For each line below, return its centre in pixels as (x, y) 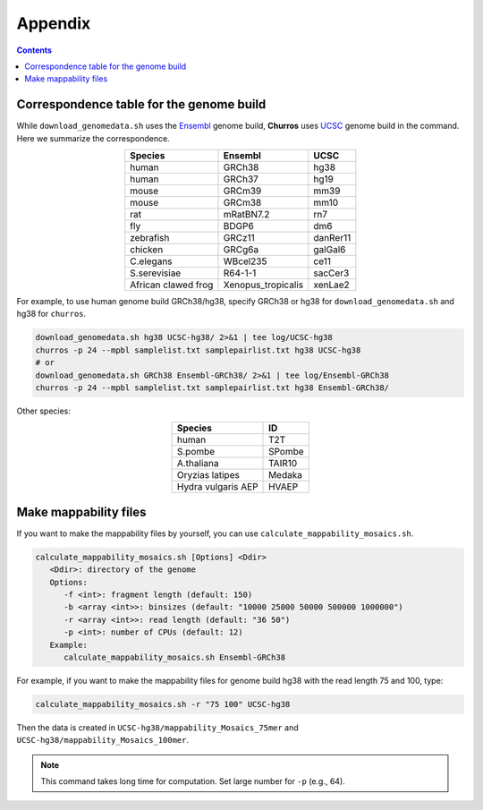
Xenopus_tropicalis (263, 285)
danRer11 (332, 238)
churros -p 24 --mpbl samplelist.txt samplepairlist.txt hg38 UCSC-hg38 (198, 350)
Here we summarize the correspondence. (93, 138)
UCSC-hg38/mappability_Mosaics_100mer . (103, 740)
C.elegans (152, 261)
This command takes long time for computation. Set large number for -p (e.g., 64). (193, 781)
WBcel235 (245, 261)
